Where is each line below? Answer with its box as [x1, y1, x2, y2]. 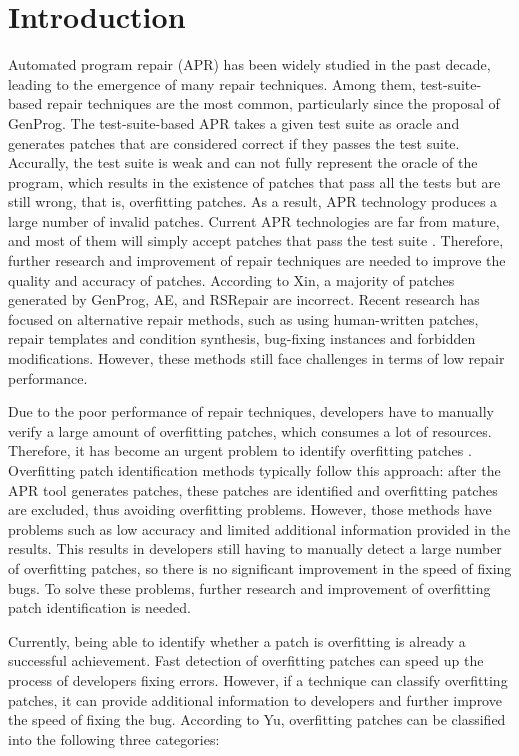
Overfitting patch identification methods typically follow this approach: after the [8, 460, 501, 480]
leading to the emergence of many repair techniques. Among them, [8, 73, 416, 94]
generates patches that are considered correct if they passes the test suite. [8, 132, 460, 153]
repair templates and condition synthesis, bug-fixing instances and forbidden [8, 328, 476, 349]
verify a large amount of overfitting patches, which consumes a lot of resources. [8, 420, 492, 441]
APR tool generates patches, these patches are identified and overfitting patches [8, 479, 498, 500]
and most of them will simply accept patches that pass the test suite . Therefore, [8, 230, 504, 251]
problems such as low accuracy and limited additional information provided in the [8, 518, 511, 539]
